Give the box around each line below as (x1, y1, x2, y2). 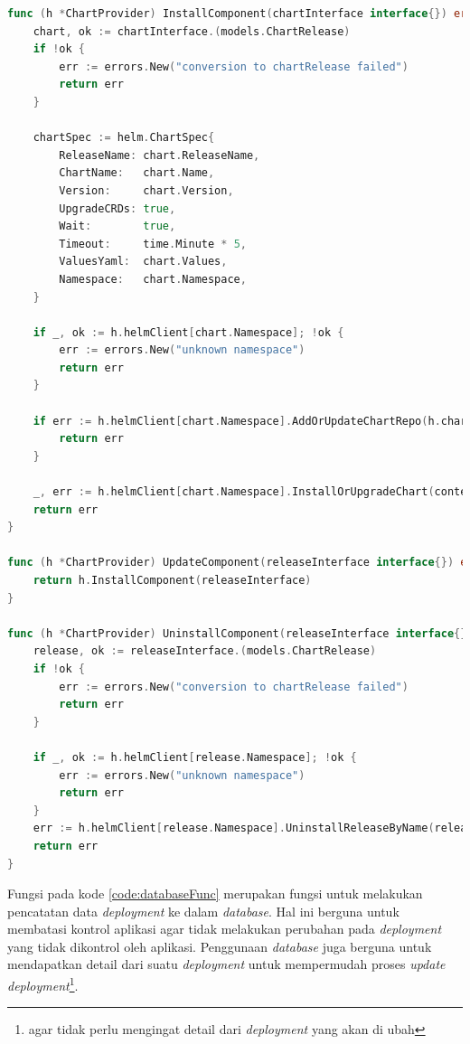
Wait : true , (59, 220, 176, 233)
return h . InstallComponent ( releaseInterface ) (33, 574, 312, 587)
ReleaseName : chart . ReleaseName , (59, 148, 260, 162)
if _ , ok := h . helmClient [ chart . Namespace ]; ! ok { (33, 325, 344, 339)
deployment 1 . (7, 973, 79, 994)
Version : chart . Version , (59, 183, 234, 197)
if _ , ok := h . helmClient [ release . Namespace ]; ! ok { (33, 750, 357, 764)
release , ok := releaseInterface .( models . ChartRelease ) (33, 644, 377, 658)
